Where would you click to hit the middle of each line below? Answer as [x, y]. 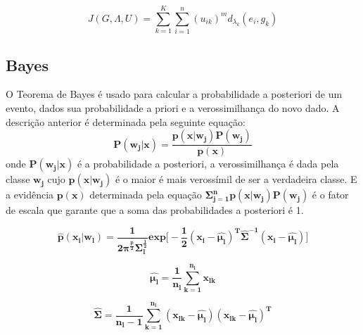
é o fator [330, 195]
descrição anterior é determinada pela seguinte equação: [126, 121]
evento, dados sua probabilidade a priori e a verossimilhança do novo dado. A [173, 107]
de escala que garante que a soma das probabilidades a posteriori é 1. [155, 210]
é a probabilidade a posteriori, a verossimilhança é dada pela [208, 164]
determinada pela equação [146, 195]
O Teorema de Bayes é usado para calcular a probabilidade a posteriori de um [174, 94]
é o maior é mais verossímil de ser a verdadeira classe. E [236, 179]
